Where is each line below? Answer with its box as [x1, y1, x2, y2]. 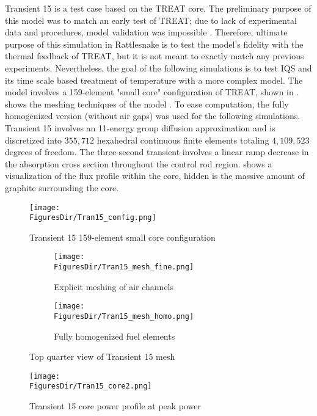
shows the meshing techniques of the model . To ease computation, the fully [5, 97, 289, 110]
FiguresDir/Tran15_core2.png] [29, 382, 152, 391]
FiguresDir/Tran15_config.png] [29, 213, 156, 222]
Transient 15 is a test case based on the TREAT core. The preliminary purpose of [5, 2, 312, 14]
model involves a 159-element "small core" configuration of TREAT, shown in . [5, 86, 299, 98]
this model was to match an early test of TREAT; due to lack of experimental [5, 13, 297, 26]
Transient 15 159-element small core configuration [29, 230, 216, 243]
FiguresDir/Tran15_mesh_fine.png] [54, 263, 194, 272]
